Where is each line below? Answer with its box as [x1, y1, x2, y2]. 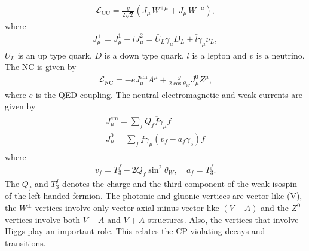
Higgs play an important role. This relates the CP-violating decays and [5, 225, 265, 237]
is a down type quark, [104, 48, 184, 61]
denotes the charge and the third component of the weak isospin [62, 177, 297, 189]
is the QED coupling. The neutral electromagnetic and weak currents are [35, 88, 303, 100]
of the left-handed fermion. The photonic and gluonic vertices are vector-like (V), [5, 189, 302, 202]
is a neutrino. [256, 48, 305, 61]
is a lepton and [192, 48, 247, 61]
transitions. [5, 236, 46, 249]
